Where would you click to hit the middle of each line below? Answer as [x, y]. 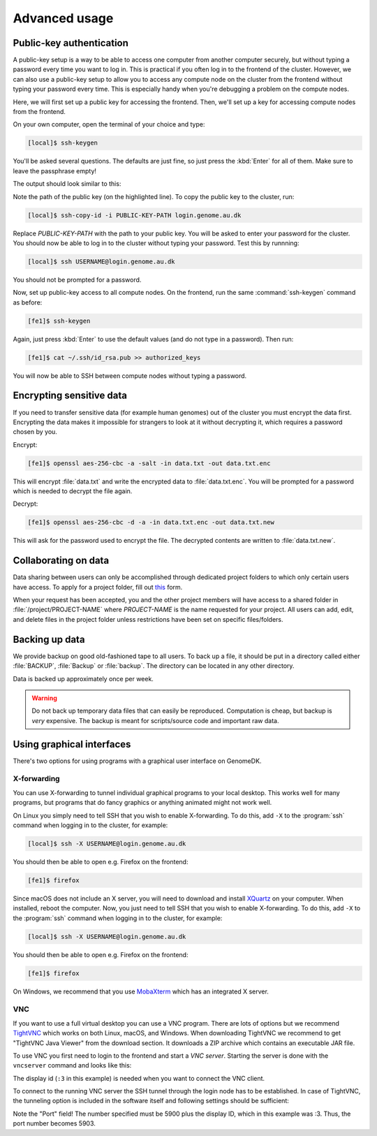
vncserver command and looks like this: [72, 1065]
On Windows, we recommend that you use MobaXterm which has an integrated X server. [141, 991]
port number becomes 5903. [54, 1123]
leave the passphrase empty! [55, 170]
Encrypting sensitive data [70, 396]
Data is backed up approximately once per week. [83, 678]
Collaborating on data [61, 561]
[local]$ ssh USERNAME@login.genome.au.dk [101, 261]
